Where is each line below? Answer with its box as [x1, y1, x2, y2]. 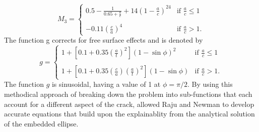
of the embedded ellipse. [4, 118, 79, 128]
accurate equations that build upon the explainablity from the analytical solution [4, 108, 255, 119]
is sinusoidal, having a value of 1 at [51, 79, 161, 89]
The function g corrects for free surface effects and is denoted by [4, 35, 203, 45]
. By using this [187, 79, 233, 89]
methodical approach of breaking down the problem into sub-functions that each [4, 89, 252, 99]
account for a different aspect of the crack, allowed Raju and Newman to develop [4, 98, 254, 109]
